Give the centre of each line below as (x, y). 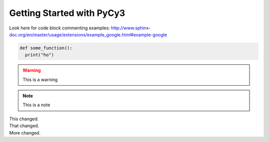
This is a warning (40, 79)
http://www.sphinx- (131, 28)
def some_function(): (46, 48)
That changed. (24, 126)
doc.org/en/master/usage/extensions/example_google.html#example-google (88, 34)
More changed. (25, 133)
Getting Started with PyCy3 (67, 13)
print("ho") (40, 55)
